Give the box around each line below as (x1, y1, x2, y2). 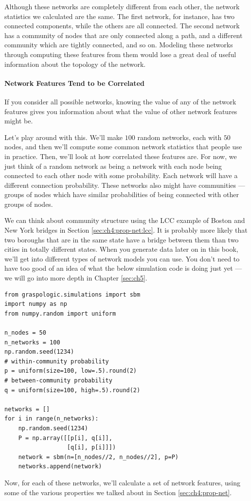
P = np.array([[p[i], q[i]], (18, 434, 112, 441)
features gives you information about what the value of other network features (4, 106, 237, 116)
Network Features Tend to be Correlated (4, 78, 144, 88)
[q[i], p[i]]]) (67, 444, 116, 451)
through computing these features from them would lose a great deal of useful (4, 49, 236, 59)
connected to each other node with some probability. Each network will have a (4, 170, 238, 180)
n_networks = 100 (4, 339, 60, 346)
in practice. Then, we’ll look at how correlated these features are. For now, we (4, 151, 237, 161)
